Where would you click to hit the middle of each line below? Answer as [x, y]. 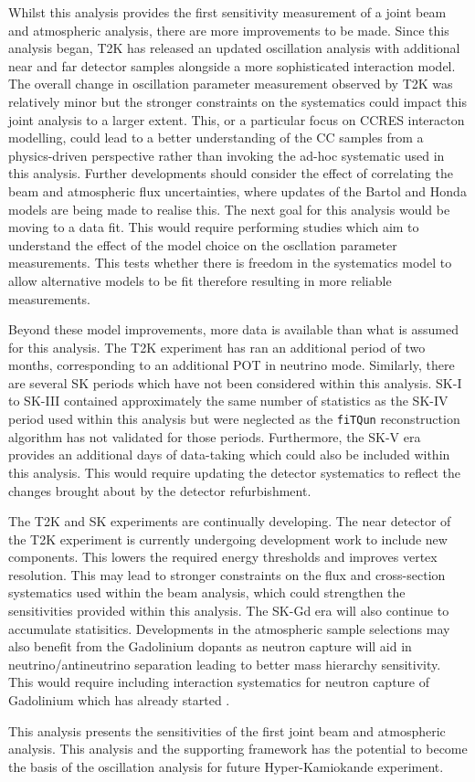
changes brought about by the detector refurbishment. [160, 490]
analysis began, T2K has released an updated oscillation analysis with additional [234, 48]
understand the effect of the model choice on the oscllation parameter [203, 244]
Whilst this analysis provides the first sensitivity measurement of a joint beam [227, 12]
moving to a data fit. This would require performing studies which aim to [214, 227]
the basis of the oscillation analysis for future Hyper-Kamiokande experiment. [226, 766]
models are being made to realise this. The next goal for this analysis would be [229, 209]
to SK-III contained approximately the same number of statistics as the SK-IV [228, 401]
